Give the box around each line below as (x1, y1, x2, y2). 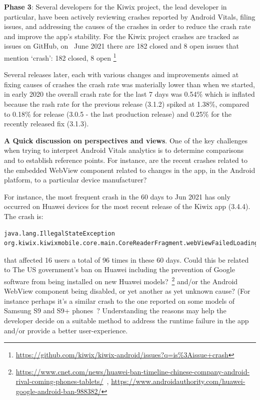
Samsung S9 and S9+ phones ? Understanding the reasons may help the (4, 305, 226, 316)
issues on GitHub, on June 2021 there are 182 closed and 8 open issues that (4, 41, 239, 51)
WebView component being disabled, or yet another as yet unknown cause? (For (4, 286, 250, 296)
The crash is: (4, 211, 43, 221)
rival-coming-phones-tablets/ (15, 376, 103, 386)
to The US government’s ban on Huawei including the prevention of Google (4, 264, 235, 275)
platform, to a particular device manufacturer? (4, 174, 147, 185)
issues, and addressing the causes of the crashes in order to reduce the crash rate (4, 21, 251, 32)
